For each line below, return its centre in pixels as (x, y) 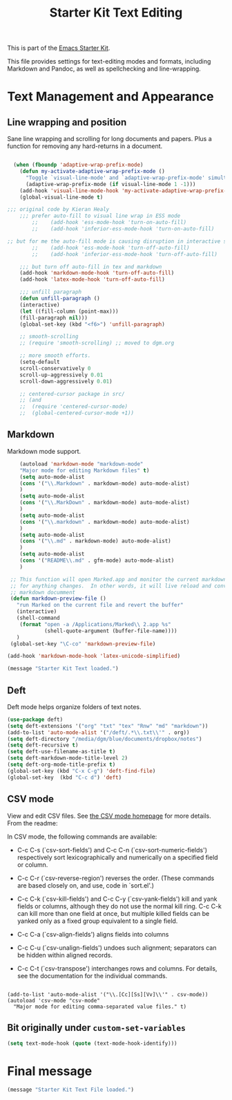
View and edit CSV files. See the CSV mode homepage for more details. (109, 816)
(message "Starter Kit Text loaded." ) (63, 669)
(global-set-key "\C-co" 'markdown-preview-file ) (83, 644)
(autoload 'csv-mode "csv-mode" (54, 1000)
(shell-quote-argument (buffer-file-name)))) (110, 631)
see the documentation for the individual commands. (92, 975)
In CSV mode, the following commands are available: (82, 836)
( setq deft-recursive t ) (43, 745)
